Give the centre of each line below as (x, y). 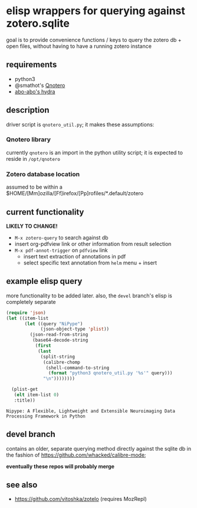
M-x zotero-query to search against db (61, 237)
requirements (32, 65)
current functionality (45, 212)
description (28, 110)
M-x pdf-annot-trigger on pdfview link (61, 250)
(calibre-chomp (62, 362)
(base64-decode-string (60, 340)
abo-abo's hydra (35, 91)
